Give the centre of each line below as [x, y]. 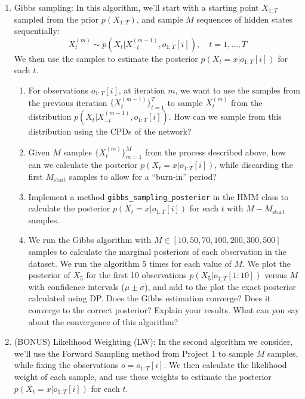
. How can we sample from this [225, 116]
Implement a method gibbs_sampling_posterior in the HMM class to [158, 196]
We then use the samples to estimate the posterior [106, 58]
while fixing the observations [66, 365]
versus [276, 275]
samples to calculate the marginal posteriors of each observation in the [157, 251]
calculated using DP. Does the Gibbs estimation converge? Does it [150, 298]
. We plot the [267, 263]
